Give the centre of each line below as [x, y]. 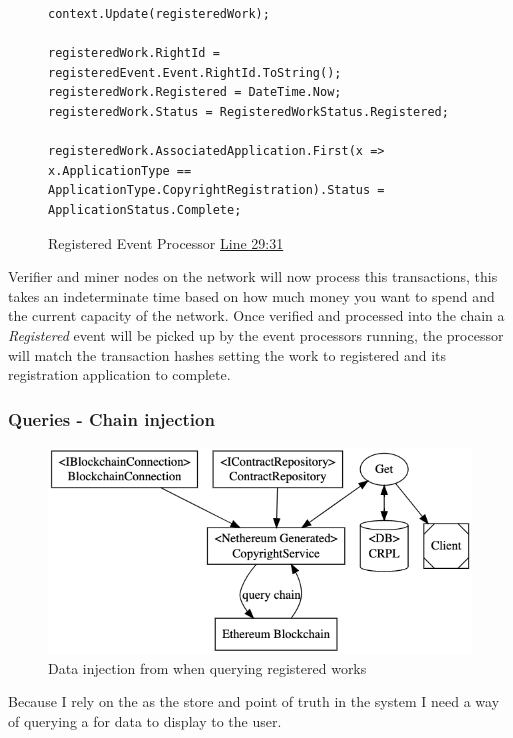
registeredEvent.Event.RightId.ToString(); [195, 72]
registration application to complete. [119, 374]
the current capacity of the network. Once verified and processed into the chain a [256, 315]
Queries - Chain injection [111, 418]
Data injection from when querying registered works [207, 667]
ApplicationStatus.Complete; [145, 209]
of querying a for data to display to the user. [145, 720]
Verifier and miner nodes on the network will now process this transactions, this [253, 276]
